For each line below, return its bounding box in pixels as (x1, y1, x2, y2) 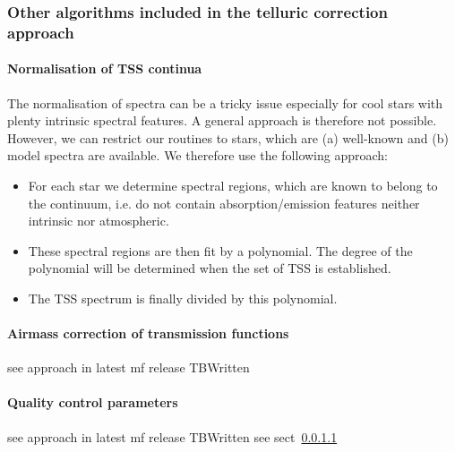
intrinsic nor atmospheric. (28, 211, 169, 230)
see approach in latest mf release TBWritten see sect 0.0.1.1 (7, 427, 338, 446)
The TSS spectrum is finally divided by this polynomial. (28, 288, 338, 307)
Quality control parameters (7, 393, 178, 412)
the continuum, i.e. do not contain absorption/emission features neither (28, 193, 420, 212)
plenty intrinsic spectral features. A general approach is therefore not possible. (7, 111, 437, 130)
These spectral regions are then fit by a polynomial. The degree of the (28, 241, 413, 260)
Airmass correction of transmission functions (7, 324, 289, 343)
